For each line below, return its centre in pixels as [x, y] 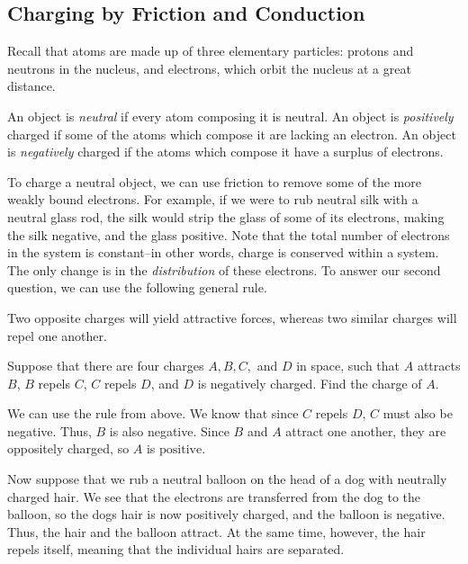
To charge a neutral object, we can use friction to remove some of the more [214, 181]
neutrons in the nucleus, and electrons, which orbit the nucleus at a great [209, 68]
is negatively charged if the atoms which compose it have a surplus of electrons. [225, 152]
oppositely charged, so [68, 448]
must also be [418, 413]
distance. [31, 86]
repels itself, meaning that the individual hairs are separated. [176, 549]
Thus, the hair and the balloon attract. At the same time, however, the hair [216, 531]
